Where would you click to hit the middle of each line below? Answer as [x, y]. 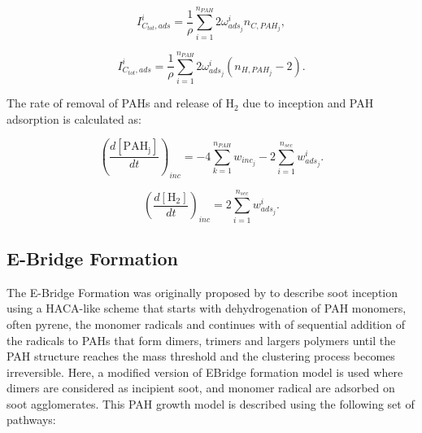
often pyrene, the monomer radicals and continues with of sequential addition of [206, 324]
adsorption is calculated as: [74, 118]
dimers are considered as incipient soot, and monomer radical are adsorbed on [201, 388]
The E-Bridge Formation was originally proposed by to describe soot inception [202, 292]
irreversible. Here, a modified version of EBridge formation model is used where [205, 372]
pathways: [31, 420]
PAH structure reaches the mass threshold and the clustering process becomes [201, 356]
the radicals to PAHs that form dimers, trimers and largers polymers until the [201, 340]
